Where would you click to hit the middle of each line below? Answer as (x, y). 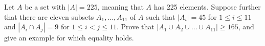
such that (161, 16)
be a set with (45, 7)
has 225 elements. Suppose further (207, 7)
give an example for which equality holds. (69, 38)
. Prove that (135, 27)
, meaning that (120, 7)
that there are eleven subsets (49, 16)
